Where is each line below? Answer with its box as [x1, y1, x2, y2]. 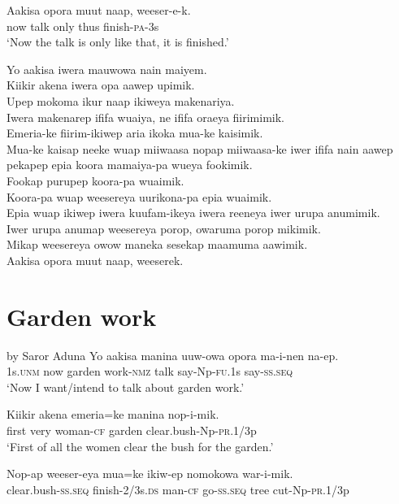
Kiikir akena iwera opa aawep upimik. [7, 76, 195, 93]
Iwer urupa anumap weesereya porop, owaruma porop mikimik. [7, 219, 321, 237]
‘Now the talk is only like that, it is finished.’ [7, 33, 229, 50]
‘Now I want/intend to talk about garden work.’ [7, 378, 245, 395]
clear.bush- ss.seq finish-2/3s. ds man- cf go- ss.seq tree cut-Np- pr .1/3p [7, 480, 349, 497]
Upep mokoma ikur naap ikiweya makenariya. [7, 92, 235, 109]
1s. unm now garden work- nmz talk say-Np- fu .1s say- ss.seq [7, 363, 293, 380]
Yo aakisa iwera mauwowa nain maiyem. [7, 60, 207, 77]
